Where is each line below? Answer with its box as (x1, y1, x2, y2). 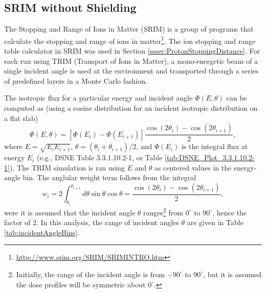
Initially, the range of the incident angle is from (16, 268, 165, 279)
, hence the (212, 207, 247, 217)
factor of (4, 217, 31, 228)
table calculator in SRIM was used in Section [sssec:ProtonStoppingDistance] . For (4, 45, 260, 56)
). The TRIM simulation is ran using (9, 162, 125, 173)
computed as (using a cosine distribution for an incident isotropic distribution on (4, 103, 258, 113)
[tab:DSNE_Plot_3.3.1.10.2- (165, 152, 255, 163)
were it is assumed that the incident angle (4, 207, 136, 217)
